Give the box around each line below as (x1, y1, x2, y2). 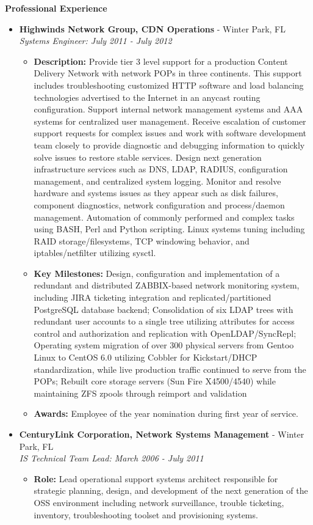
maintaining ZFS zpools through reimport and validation (34, 386, 247, 399)
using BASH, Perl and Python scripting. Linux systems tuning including (34, 222, 305, 235)
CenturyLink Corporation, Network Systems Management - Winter (19, 428, 304, 440)
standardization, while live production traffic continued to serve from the (34, 362, 306, 375)
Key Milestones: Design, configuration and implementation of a (34, 266, 280, 279)
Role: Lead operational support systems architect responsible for (34, 472, 278, 485)
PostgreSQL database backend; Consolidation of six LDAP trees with (34, 303, 293, 315)
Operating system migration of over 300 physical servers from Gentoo (34, 339, 294, 351)
